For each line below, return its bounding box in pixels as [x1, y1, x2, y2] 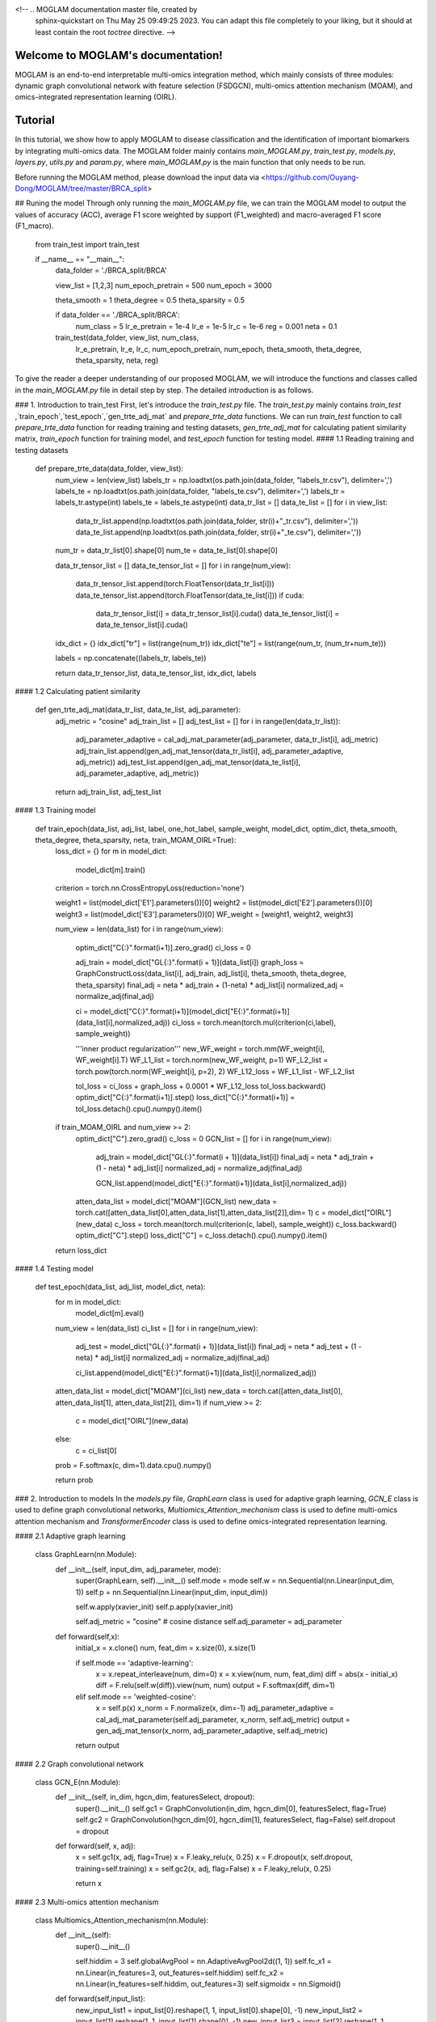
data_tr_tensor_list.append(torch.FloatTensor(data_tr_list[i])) [75, 579, 275, 589]
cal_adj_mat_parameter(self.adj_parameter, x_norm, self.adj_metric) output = [95, 1715, 350, 1724]
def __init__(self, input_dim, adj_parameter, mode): [55, 1564, 221, 1574]
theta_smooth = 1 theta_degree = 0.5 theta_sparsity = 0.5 [55, 295, 245, 305]
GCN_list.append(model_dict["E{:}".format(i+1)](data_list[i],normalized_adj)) [95, 1178, 347, 1188]
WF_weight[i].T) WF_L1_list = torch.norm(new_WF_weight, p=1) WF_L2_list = [75, 1055, 329, 1065]
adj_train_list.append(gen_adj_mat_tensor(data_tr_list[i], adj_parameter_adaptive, [75, 746, 344, 755]
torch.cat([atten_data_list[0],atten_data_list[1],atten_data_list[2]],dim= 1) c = [75, 1208, 327, 1217]
